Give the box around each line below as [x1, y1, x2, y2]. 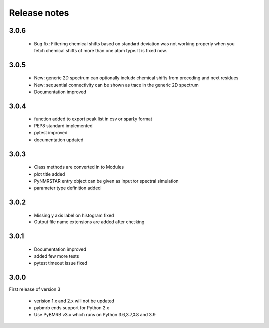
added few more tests [34, 253, 79, 259]
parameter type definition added [34, 185, 101, 191]
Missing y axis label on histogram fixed [34, 212, 114, 218]
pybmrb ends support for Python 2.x [34, 304, 109, 311]
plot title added [34, 171, 65, 177]
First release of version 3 [9, 286, 61, 292]
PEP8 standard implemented [34, 122, 93, 129]
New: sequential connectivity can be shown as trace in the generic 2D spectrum [34, 82, 199, 88]
